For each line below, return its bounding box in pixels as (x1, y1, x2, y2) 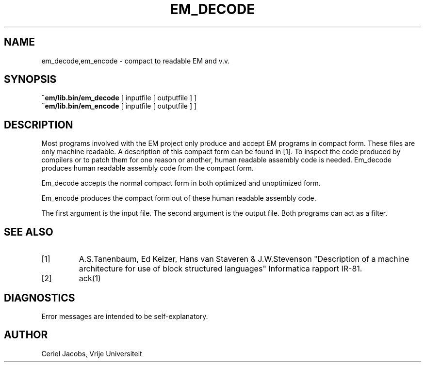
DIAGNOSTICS (4, 291, 75, 304)
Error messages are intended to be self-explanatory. (41, 312, 208, 320)
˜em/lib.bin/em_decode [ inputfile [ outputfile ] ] (41, 94, 197, 102)
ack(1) (79, 273, 101, 284)
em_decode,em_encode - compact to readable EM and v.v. (41, 56, 230, 65)
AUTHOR (4, 329, 48, 341)
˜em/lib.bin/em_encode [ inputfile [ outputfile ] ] (41, 102, 197, 111)
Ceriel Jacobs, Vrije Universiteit (41, 349, 142, 358)
